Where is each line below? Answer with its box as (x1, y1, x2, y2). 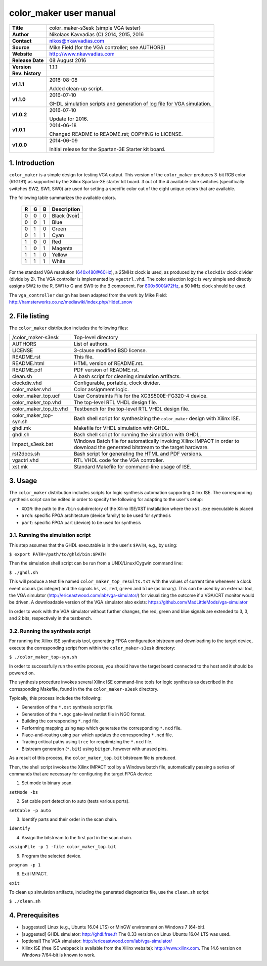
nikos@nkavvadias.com (49, 37, 105, 44)
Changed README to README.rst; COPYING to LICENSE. (49, 130, 183, 137)
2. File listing (9, 312, 49, 320)
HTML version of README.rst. (73, 360, 144, 367)
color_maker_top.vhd (12, 399, 61, 406)
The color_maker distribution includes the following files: (9, 325, 128, 331)
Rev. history (12, 70, 42, 77)
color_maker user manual (9, 7, 116, 18)
